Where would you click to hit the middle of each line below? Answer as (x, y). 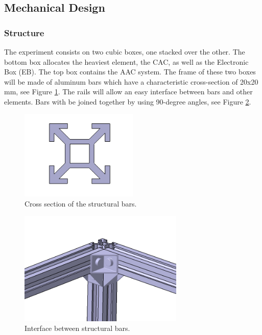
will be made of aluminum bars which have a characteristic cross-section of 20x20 (131, 81)
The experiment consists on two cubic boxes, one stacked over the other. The (125, 51)
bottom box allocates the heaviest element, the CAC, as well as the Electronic (126, 61)
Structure (24, 32)
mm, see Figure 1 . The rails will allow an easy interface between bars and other (128, 92)
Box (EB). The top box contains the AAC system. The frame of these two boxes (130, 72)
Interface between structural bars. (77, 328)
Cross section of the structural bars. (81, 203)
